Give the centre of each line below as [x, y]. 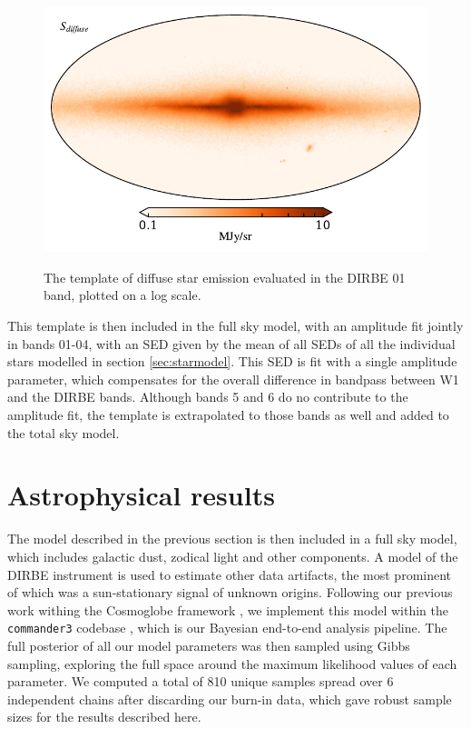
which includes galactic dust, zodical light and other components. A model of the [233, 556]
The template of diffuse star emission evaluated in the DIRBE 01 [225, 277]
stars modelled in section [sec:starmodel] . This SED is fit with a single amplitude [232, 361]
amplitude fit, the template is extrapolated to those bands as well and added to [228, 414]
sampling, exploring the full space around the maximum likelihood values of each [232, 663]
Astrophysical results [141, 495]
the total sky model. [64, 432]
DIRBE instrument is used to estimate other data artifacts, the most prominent [230, 574]
